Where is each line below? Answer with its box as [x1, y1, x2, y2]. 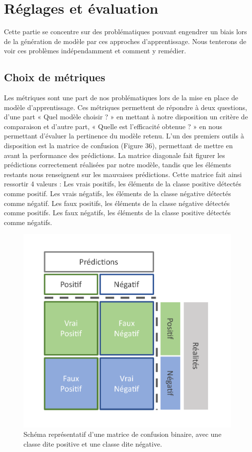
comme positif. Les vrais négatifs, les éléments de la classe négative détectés [4, 188, 231, 199]
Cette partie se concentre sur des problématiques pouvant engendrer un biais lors [4, 26, 247, 37]
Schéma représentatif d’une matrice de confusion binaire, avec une [23, 429, 222, 439]
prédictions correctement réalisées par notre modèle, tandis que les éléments [4, 159, 231, 170]
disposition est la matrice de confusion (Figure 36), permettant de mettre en [4, 140, 233, 151]
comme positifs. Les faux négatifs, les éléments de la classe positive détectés [4, 207, 231, 218]
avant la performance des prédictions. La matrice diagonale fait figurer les [4, 150, 225, 160]
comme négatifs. [4, 217, 52, 227]
